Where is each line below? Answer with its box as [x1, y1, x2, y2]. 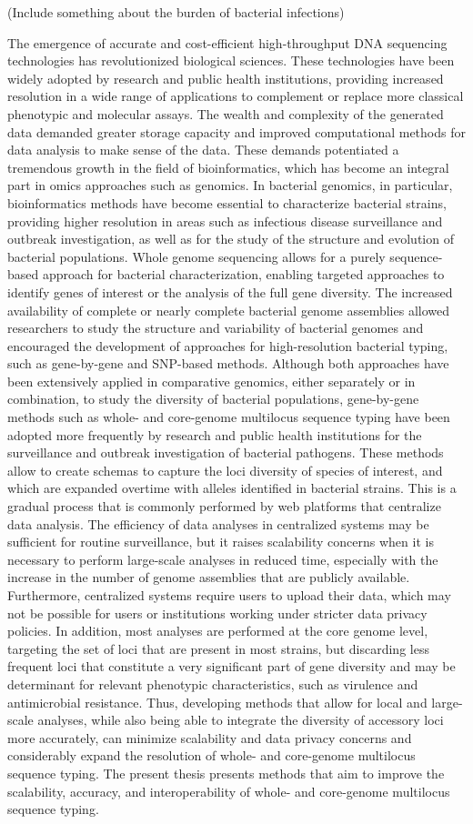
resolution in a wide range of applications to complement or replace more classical [7, 86, 464, 106]
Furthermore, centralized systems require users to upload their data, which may [7, 586, 451, 604]
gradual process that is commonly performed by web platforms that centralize [7, 497, 441, 516]
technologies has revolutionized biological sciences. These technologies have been [7, 51, 455, 70]
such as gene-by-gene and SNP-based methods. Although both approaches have [7, 354, 449, 373]
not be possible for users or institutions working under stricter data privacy [7, 603, 428, 622]
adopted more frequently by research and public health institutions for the [7, 425, 422, 444]
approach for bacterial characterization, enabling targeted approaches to [42, 265, 445, 284]
